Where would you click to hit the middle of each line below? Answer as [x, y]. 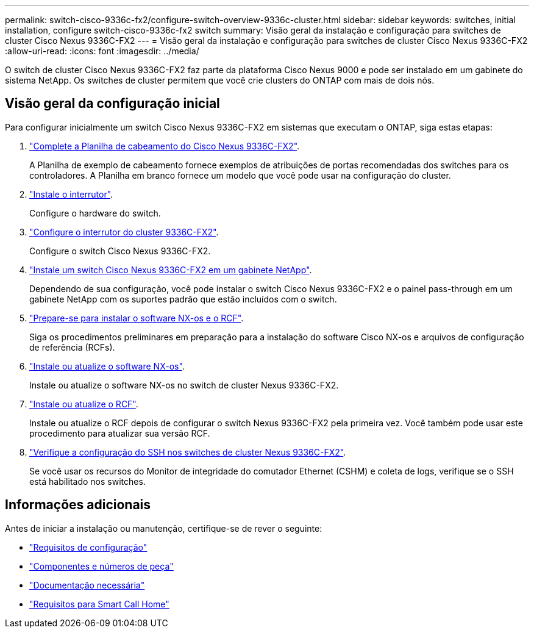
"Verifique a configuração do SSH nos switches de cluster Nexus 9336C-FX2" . [188, 452]
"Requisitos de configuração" [88, 547]
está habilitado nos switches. [87, 481]
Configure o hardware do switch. [95, 213]
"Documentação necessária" [87, 585]
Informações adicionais [78, 505]
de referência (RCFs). [72, 347]
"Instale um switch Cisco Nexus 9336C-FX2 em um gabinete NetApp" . [171, 270]
